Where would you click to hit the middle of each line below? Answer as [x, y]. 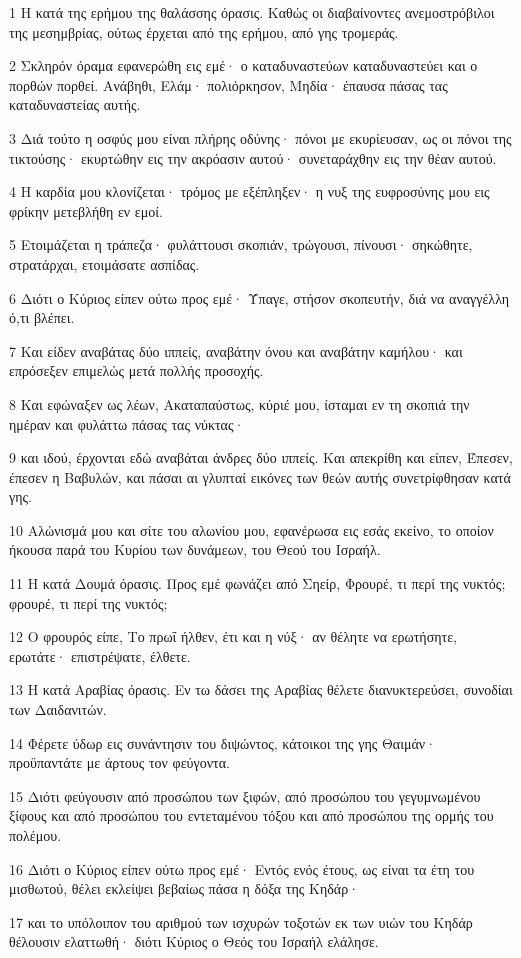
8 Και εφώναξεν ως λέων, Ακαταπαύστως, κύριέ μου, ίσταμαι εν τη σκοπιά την [239, 403]
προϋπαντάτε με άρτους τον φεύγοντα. [119, 762]
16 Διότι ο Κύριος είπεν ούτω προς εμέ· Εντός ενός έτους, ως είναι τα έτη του [242, 868]
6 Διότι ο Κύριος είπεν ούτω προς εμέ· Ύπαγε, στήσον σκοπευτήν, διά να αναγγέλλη [259, 297]
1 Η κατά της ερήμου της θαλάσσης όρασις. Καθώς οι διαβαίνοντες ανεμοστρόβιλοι [252, 12]
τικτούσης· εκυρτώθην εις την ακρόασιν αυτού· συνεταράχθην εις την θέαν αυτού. [253, 157]
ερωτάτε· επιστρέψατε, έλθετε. [100, 655]
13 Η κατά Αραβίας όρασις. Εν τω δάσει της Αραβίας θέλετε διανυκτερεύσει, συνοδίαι [261, 689]
